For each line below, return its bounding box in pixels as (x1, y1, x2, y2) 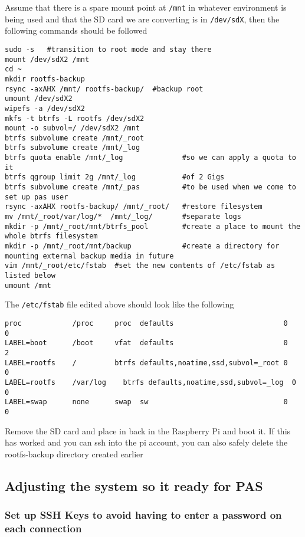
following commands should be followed (5, 24, 147, 37)
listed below (5, 271, 55, 280)
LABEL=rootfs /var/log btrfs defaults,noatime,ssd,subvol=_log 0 (5, 378, 296, 387)
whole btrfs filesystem (5, 232, 98, 241)
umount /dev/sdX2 (5, 94, 73, 103)
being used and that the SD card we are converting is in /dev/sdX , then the (5, 12, 280, 25)
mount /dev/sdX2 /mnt (5, 55, 90, 64)
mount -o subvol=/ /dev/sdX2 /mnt (5, 124, 140, 133)
